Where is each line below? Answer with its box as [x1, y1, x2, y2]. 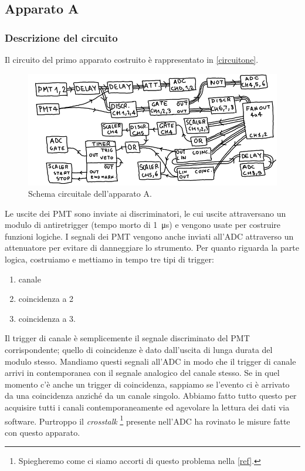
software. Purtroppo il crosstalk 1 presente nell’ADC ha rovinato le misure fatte [5, 413, 290, 427]
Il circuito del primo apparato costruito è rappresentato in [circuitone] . [5, 53, 259, 65]
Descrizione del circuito [5, 30, 118, 45]
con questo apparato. [5, 426, 80, 438]
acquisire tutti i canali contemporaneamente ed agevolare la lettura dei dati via [5, 401, 290, 413]
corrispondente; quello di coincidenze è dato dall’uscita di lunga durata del [5, 344, 273, 356]
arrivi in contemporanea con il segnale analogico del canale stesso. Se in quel [5, 366, 280, 379]
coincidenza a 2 [18, 292, 74, 305]
